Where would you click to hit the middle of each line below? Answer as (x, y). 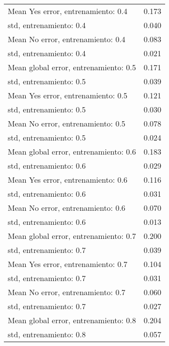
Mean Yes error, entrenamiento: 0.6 (68, 180)
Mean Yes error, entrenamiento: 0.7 (68, 264)
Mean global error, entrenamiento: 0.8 (72, 320)
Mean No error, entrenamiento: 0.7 (67, 292)
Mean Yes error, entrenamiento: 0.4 (68, 11)
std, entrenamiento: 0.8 (47, 334)
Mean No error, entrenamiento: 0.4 (67, 39)
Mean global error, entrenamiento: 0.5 (72, 67)
